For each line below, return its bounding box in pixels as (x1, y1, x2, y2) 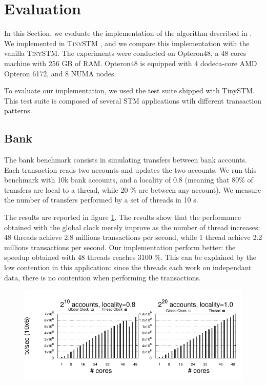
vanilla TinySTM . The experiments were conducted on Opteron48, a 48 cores (4, 48, 247, 58)
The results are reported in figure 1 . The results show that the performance (4, 212, 241, 222)
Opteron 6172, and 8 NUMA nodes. (4, 68, 116, 78)
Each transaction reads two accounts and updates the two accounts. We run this (4, 164, 257, 175)
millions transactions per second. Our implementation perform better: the (4, 241, 236, 252)
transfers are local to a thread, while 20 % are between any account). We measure (4, 184, 261, 195)
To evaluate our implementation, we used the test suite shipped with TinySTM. (4, 85, 255, 96)
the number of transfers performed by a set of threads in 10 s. (4, 194, 198, 205)
